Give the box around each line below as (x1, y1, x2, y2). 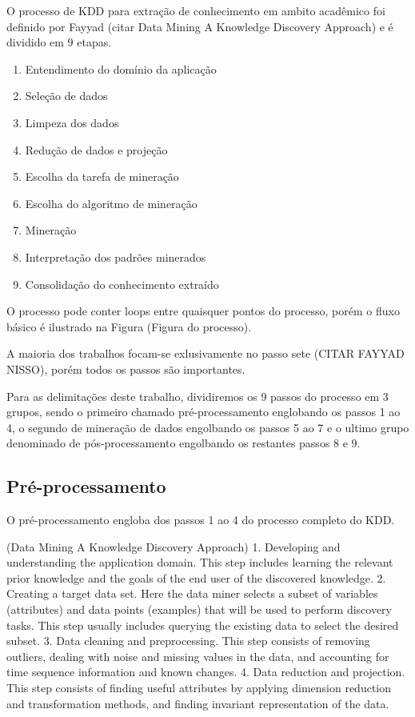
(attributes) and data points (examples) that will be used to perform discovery (6, 601, 393, 618)
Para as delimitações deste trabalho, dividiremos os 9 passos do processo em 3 (6, 387, 389, 404)
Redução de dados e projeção (25, 141, 168, 158)
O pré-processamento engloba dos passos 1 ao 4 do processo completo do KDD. (6, 511, 395, 528)
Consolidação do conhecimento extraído (25, 275, 219, 292)
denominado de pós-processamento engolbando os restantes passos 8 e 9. (6, 435, 361, 451)
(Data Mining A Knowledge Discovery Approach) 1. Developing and (6, 538, 341, 555)
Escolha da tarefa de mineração (25, 168, 179, 185)
